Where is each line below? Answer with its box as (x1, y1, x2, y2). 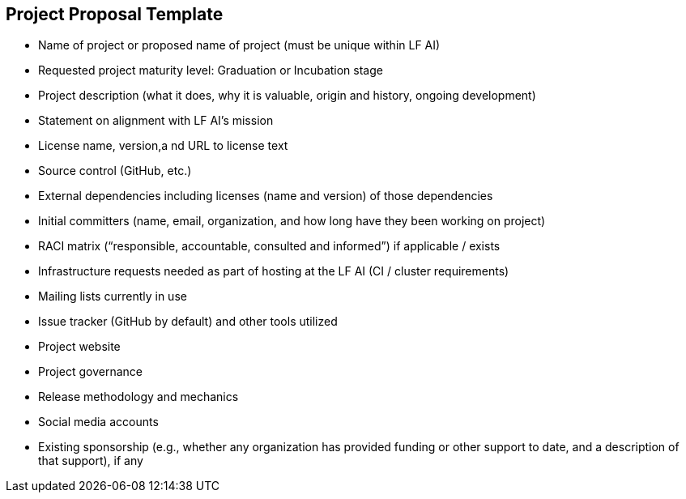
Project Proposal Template (6, 4, 224, 24)
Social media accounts (38, 415, 159, 429)
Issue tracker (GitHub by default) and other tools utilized (38, 314, 338, 329)
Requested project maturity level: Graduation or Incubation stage (38, 63, 383, 78)
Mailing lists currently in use (38, 289, 187, 304)
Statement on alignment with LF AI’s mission (38, 113, 274, 128)
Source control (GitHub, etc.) (38, 164, 192, 178)
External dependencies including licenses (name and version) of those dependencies (38, 189, 493, 203)
